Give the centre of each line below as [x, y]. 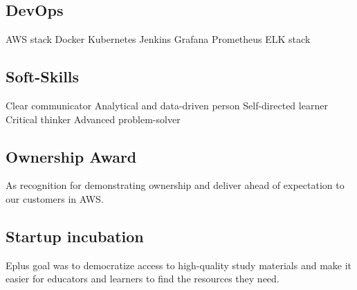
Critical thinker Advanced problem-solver [93, 119]
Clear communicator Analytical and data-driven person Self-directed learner [167, 105]
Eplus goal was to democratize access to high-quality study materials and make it [179, 265]
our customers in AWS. [55, 198]
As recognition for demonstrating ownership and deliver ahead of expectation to [175, 185]
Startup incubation [75, 236]
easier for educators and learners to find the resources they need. [143, 279]
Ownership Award [71, 156]
